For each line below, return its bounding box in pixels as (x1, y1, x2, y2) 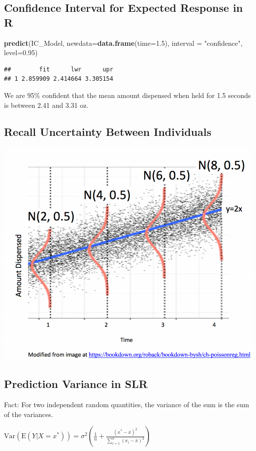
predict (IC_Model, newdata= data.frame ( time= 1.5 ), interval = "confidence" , (4, 37, 243, 48)
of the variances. (4, 409, 53, 419)
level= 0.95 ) (4, 47, 38, 58)
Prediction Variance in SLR (4, 376, 148, 391)
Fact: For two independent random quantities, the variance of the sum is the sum (4, 399, 249, 410)
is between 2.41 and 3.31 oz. (4, 99, 89, 110)
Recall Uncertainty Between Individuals (4, 124, 212, 139)
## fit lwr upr (4, 65, 113, 73)
